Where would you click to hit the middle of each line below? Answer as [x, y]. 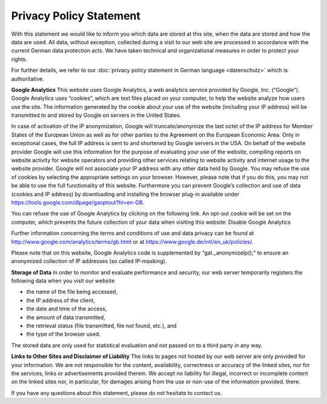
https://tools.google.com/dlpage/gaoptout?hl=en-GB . [78, 202]
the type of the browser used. [64, 334]
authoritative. [28, 79]
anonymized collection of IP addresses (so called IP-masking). [89, 261]
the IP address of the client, [61, 300]
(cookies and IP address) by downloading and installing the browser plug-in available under [125, 194]
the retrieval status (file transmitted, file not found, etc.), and [101, 326]
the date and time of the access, [67, 309]
